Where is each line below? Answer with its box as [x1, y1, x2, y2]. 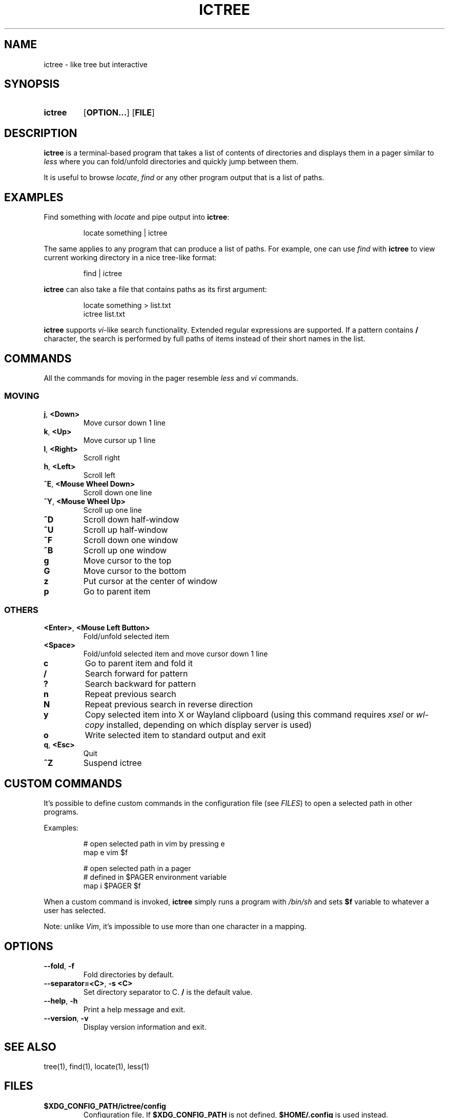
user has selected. [44, 906, 106, 915]
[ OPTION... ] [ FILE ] [83, 107, 155, 118]
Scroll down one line [83, 488, 152, 497]
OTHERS [4, 605, 38, 615]
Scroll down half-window [83, 514, 179, 525]
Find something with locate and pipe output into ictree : [44, 213, 230, 222]
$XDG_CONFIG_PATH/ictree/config [44, 1101, 166, 1110]
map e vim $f [83, 848, 128, 857]
